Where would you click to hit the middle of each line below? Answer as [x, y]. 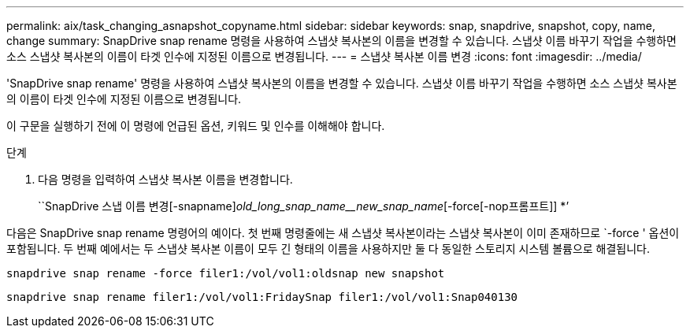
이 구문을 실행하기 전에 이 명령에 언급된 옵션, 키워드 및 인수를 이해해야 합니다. [196, 126]
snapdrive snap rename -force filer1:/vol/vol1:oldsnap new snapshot [226, 273]
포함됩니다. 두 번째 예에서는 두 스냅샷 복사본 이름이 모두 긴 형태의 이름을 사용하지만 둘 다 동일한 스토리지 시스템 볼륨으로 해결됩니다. [328, 249]
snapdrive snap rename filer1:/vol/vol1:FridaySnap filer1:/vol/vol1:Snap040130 [262, 297]
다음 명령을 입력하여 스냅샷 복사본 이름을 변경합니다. [165, 179]
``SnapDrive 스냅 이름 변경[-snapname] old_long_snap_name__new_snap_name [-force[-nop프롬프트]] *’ [304, 206]
